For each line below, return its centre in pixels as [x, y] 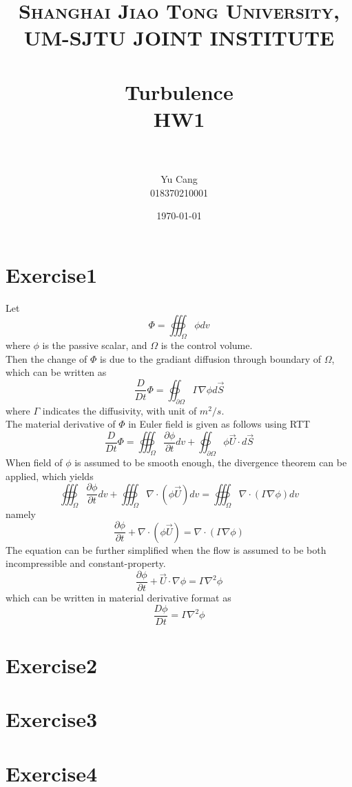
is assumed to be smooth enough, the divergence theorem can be [211, 462]
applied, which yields [50, 476]
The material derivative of [61, 424]
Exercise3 [52, 719]
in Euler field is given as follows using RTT [219, 424]
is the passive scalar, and [95, 345]
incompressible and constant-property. [86, 563]
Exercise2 [52, 665]
